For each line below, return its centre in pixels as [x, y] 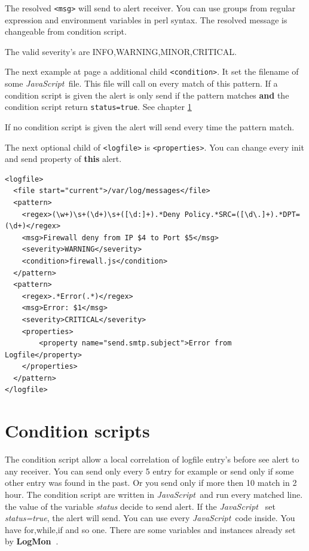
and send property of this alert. [63, 159]
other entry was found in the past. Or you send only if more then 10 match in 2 [151, 483]
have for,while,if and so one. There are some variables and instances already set [150, 529]
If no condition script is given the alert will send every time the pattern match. [150, 126]
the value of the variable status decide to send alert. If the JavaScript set [140, 506]
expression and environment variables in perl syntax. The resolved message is [146, 19]
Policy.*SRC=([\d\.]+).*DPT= [242, 214]
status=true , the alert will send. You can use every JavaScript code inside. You [150, 518]
